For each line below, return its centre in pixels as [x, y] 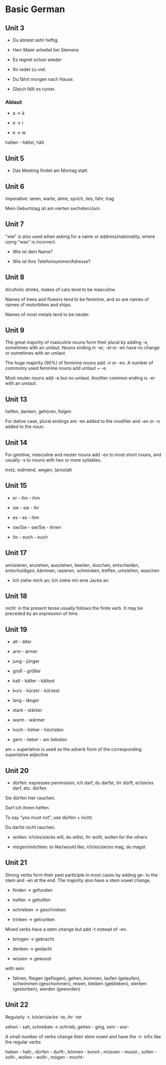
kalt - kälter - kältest [33, 681]
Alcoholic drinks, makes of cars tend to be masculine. [61, 289]
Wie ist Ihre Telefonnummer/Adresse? [51, 261]
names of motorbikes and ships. [38, 305]
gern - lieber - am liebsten [39, 740]
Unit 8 [15, 277]
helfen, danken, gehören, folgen [38, 412]
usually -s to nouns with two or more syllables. [54, 460]
